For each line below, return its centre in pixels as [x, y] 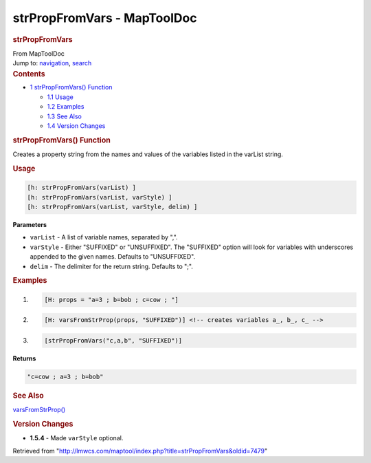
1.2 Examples [66, 107]
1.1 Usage [60, 97]
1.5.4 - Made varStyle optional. [77, 438]
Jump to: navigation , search [52, 63]
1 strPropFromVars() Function [71, 87]
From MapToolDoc [39, 53]
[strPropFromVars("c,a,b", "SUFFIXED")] [113, 341]
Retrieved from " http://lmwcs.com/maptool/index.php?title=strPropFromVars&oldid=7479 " [140, 451]
